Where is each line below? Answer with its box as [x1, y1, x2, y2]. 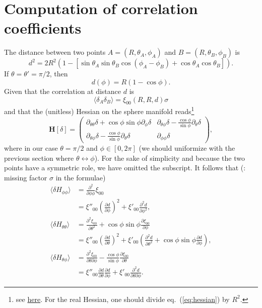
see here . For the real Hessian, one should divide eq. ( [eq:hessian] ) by [16, 293, 230, 304]
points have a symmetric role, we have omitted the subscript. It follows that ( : [4, 162, 246, 173]
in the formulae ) [55, 172, 106, 182]
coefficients [4, 18, 82, 38]
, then [49, 68, 68, 79]
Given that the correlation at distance [4, 85, 121, 96]
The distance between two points [4, 47, 106, 57]
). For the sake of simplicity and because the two [94, 152, 245, 163]
